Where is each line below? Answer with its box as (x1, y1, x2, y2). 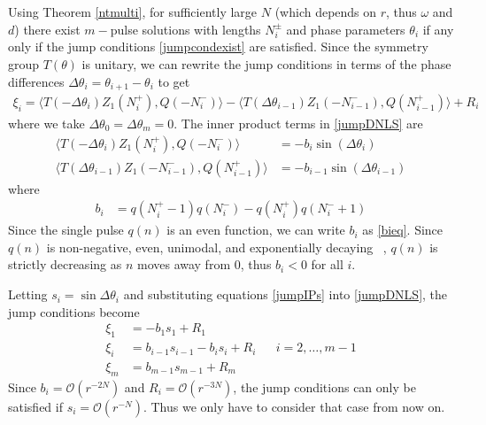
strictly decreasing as (8, 255, 122, 274)
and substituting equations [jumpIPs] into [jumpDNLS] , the (123, 285, 448, 304)
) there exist (14, 19, 81, 38)
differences (8, 72, 65, 90)
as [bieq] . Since (362, 220, 444, 239)
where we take (8, 114, 85, 132)
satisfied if (8, 397, 63, 415)
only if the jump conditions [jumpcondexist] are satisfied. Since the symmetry (8, 37, 428, 56)
